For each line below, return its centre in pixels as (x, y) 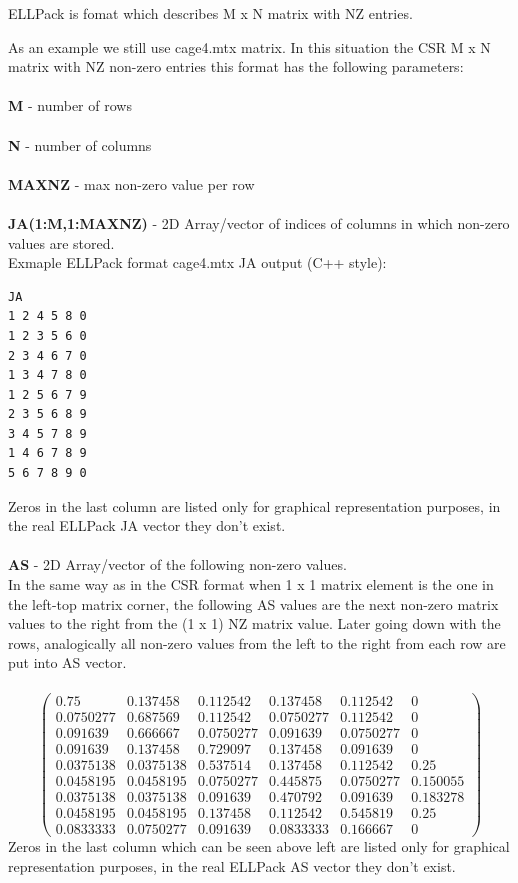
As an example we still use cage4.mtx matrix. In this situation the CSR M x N (249, 46)
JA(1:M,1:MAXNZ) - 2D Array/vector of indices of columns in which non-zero (259, 222)
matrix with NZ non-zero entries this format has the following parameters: (236, 66)
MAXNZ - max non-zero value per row (131, 183)
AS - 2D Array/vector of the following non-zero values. (177, 564)
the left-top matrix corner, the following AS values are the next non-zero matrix (253, 603)
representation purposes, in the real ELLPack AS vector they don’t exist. (232, 865)
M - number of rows (70, 105)
